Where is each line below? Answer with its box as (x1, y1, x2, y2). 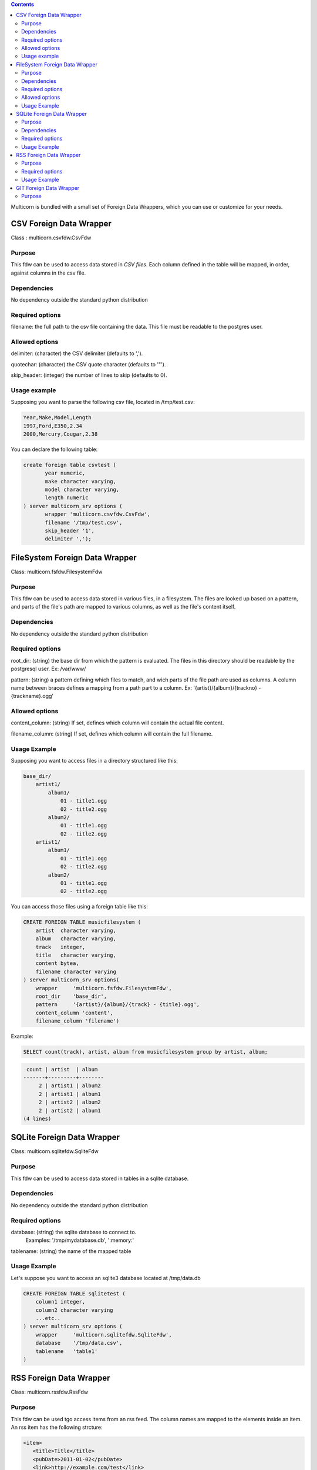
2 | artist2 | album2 (38, 1099, 101, 1105)
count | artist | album (26, 1066, 98, 1073)
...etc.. (35, 1315, 61, 1321)
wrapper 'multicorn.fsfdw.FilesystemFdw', (35, 985, 173, 991)
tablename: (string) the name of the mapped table (11, 1247, 131, 1255)
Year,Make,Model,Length (23, 415, 92, 421)
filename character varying (35, 968, 117, 975)
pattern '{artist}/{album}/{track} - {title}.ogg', (35, 1001, 200, 1008)
